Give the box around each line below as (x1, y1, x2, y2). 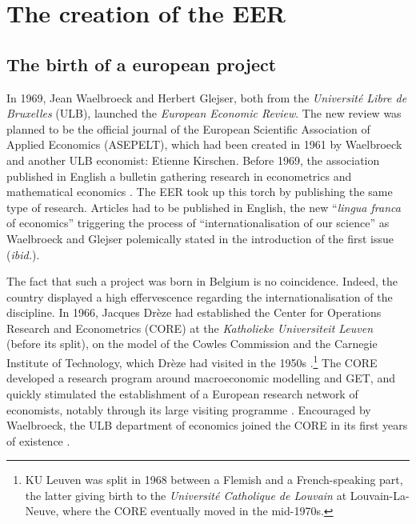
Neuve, (25, 502, 59, 519)
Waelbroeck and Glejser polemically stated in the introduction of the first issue (6, 230, 394, 246)
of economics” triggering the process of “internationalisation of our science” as (6, 214, 390, 231)
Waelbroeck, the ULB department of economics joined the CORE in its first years (6, 417, 408, 434)
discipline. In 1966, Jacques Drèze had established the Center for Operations (6, 304, 382, 321)
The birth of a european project (6, 51, 277, 76)
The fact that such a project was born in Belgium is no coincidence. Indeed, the (6, 273, 398, 290)
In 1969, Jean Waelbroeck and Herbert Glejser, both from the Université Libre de (6, 89, 407, 106)
